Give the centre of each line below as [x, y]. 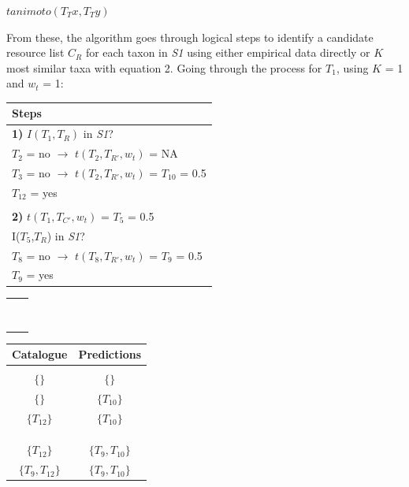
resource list [35, 52]
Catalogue [40, 354]
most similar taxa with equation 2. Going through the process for [164, 67]
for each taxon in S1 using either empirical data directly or [228, 52]
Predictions [110, 354]
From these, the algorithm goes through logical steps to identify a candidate [190, 37]
